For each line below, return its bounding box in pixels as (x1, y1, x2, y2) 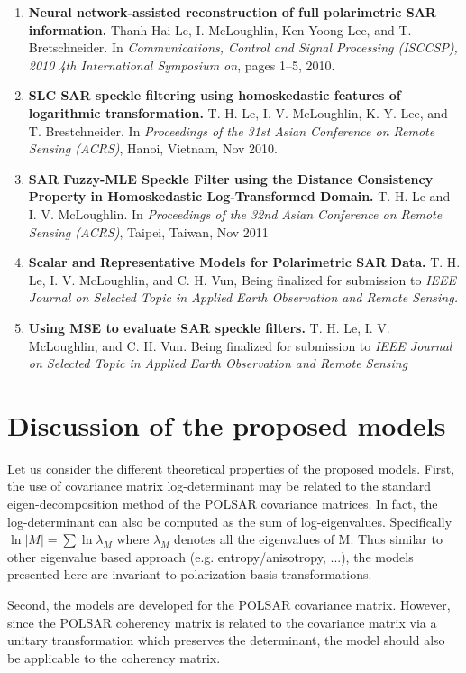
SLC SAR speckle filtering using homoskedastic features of (28, 86, 401, 105)
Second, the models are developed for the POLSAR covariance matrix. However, (7, 595, 451, 613)
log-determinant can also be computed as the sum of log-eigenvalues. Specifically (7, 512, 452, 530)
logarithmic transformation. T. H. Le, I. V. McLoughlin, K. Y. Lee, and (28, 103, 448, 122)
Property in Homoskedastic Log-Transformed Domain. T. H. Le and (28, 187, 451, 206)
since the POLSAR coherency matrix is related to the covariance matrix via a (7, 613, 437, 632)
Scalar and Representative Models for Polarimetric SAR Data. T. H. (28, 253, 461, 272)
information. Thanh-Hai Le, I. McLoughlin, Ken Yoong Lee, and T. (28, 20, 412, 39)
